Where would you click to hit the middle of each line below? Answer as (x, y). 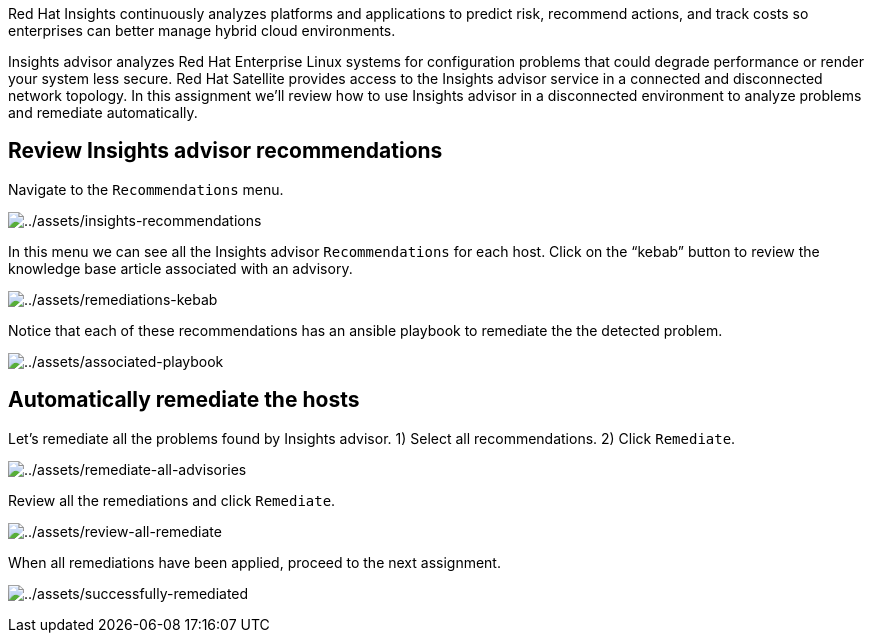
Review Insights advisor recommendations (225, 151)
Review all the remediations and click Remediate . (172, 500)
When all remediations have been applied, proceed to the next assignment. (254, 562)
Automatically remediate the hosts (184, 400)
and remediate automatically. (103, 112)
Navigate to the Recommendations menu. (146, 189)
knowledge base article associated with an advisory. (180, 268)
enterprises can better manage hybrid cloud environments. (202, 30)
